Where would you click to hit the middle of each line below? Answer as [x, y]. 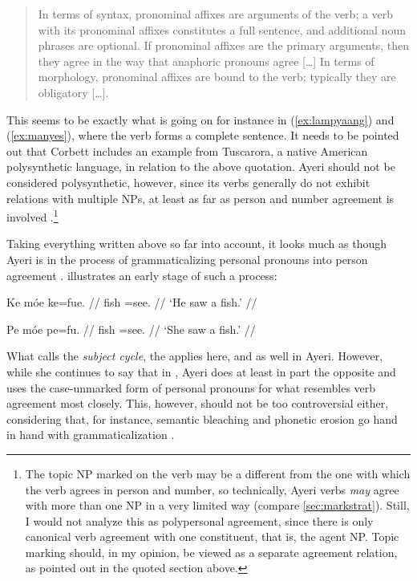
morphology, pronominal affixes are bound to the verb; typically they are [217, 77]
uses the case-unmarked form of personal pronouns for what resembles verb [191, 387]
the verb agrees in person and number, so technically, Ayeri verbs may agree [212, 489]
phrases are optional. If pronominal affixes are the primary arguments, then [224, 45]
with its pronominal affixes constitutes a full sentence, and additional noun [222, 29]
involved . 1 [32, 215]
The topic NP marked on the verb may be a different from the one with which [218, 473]
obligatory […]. [73, 92]
